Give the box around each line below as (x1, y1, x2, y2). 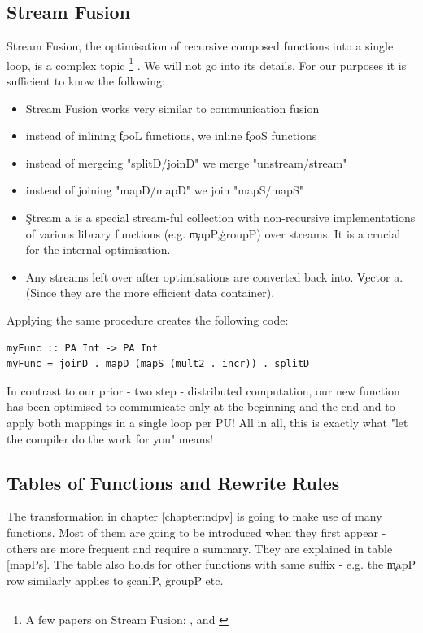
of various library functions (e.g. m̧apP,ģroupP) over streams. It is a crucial (25, 225, 401, 242)
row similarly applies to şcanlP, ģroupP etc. (7, 571, 224, 588)
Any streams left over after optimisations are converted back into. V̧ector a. (25, 268, 403, 285)
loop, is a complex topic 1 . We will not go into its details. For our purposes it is (7, 54, 407, 73)
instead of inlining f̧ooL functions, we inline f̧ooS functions (25, 127, 317, 144)
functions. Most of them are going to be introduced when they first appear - (7, 523, 386, 540)
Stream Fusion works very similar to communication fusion (25, 99, 320, 116)
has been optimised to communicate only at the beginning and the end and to (7, 398, 395, 415)
